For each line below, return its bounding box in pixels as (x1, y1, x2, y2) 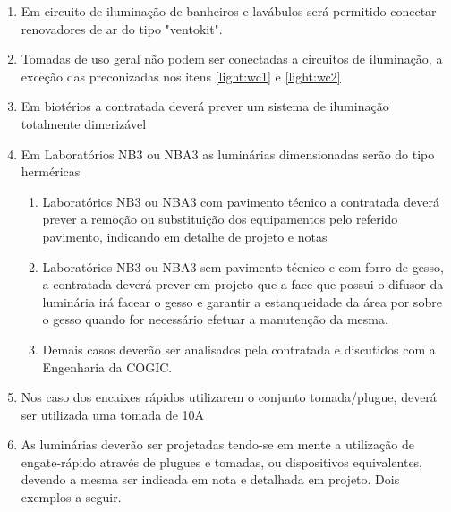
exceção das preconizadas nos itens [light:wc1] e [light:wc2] (21, 66, 341, 85)
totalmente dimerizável (21, 114, 147, 132)
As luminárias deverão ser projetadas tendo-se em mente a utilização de (21, 435, 414, 454)
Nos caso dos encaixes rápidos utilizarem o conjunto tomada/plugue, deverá (21, 388, 437, 406)
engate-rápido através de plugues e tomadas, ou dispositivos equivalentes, (21, 452, 423, 471)
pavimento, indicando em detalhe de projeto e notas (42, 226, 328, 245)
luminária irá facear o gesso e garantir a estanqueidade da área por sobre (42, 292, 442, 311)
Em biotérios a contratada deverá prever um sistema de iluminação (21, 97, 389, 115)
